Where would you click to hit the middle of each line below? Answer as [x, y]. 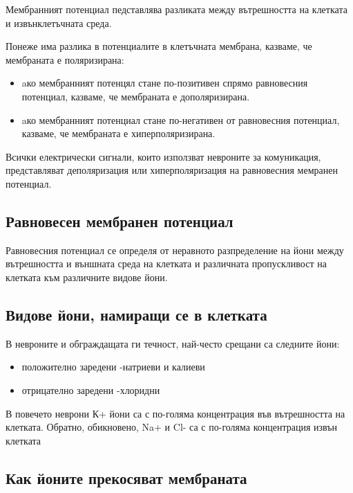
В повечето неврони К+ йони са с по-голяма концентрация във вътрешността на [175, 413]
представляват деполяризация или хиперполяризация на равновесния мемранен [172, 170]
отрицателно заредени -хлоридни [91, 389]
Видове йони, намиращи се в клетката [136, 314]
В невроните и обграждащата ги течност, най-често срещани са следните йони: [173, 343]
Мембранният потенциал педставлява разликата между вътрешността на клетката [176, 9]
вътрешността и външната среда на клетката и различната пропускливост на [166, 263]
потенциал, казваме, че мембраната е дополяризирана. [136, 96]
